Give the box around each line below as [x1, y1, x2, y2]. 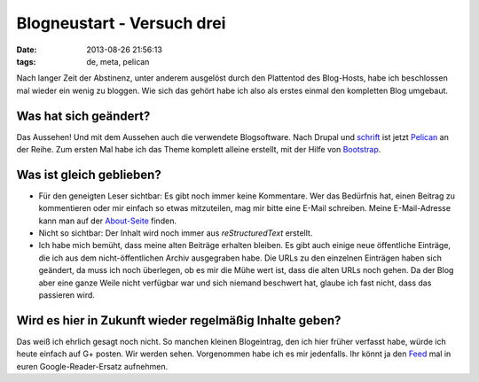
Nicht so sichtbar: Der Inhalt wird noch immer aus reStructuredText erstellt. [38, 228, 313, 238]
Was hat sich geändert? [16, 108, 151, 123]
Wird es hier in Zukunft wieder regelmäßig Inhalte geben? [16, 313, 342, 328]
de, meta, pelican [86, 56, 150, 66]
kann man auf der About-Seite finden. [38, 215, 177, 226]
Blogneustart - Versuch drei [16, 13, 226, 33]
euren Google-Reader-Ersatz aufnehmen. [16, 361, 169, 371]
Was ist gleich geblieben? [16, 167, 161, 182]
